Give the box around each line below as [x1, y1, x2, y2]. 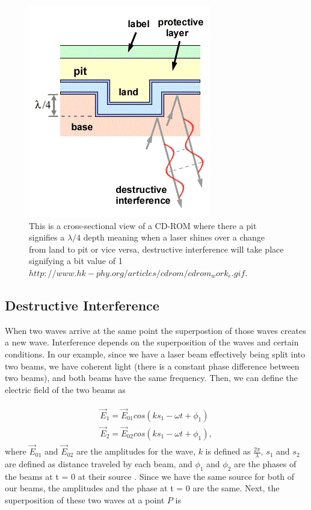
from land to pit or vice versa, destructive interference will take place [29, 242, 284, 255]
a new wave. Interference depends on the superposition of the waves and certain [5, 336, 299, 348]
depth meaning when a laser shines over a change [83, 231, 265, 244]
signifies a [29, 231, 65, 244]
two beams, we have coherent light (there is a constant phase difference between [5, 359, 300, 372]
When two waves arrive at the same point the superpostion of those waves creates [5, 324, 306, 336]
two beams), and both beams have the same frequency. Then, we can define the [5, 371, 298, 384]
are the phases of [234, 457, 297, 470]
